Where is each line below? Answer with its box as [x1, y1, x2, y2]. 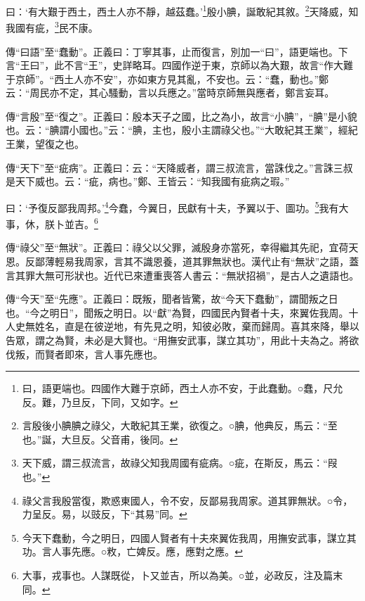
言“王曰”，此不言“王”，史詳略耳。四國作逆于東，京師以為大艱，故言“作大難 [6, 58, 354, 72]
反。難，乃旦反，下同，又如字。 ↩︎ [22, 394, 178, 409]
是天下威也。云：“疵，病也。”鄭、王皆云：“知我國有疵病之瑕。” [6, 174, 290, 189]
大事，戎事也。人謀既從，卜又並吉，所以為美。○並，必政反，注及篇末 [22, 568, 343, 583]
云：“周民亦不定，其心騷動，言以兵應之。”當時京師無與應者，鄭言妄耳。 [6, 85, 335, 100]
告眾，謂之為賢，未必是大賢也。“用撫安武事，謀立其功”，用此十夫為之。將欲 [6, 332, 359, 347]
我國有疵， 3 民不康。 [6, 18, 98, 34]
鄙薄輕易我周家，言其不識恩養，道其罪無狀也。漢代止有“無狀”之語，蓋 [34, 253, 359, 268]
